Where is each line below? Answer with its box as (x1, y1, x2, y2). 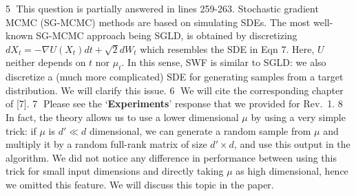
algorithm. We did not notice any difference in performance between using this (6, 150, 337, 164)
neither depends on (6, 55, 86, 69)
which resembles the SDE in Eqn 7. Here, (140, 41, 315, 56)
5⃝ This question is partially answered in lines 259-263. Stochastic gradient (6, 1, 319, 15)
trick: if (6, 123, 36, 138)
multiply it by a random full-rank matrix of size (6, 137, 207, 151)
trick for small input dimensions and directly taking (6, 164, 224, 178)
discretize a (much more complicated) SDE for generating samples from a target (6, 69, 344, 84)
